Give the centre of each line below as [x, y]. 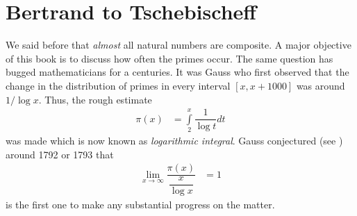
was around [321, 85]
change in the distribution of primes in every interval [118, 85]
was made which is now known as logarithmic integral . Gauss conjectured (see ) [174, 141]
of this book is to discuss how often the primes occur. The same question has [169, 58]
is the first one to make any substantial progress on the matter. [140, 205]
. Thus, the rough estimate [95, 99]
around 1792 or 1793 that [60, 154]
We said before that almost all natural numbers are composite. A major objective [178, 45]
